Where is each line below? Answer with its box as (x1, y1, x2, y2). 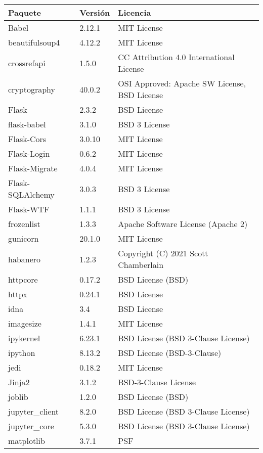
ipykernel (8, 332, 40, 344)
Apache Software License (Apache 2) (118, 218, 248, 230)
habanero (8, 253, 41, 265)
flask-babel (8, 118, 46, 130)
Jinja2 (8, 376, 30, 388)
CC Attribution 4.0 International (118, 51, 235, 63)
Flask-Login (8, 148, 50, 159)
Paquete (8, 7, 41, 18)
